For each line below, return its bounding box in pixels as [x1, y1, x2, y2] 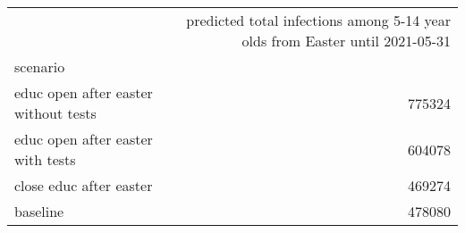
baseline [14, 201, 64, 221]
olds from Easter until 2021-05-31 [241, 30, 451, 51]
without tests [14, 103, 97, 123]
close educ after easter [14, 175, 153, 196]
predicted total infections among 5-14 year [186, 10, 451, 30]
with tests [14, 149, 76, 170]
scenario [14, 56, 65, 77]
